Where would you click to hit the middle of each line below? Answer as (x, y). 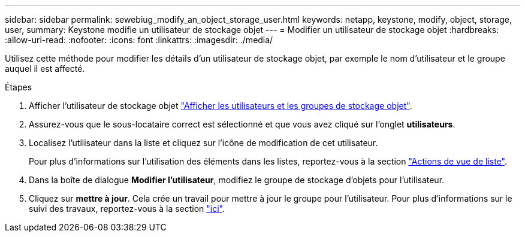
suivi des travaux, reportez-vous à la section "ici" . (127, 209)
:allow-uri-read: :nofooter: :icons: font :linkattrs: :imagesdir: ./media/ (139, 40)
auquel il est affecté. (45, 69)
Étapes (19, 87)
